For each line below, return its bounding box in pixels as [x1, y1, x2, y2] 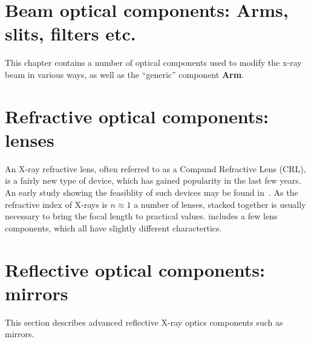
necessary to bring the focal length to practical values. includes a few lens [5, 210, 278, 222]
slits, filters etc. [5, 21, 136, 46]
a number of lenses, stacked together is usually [134, 198, 306, 210]
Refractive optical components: [5, 103, 269, 128]
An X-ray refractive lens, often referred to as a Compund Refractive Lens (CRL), [5, 162, 306, 175]
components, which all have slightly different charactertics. [5, 221, 222, 234]
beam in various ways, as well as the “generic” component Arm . [5, 68, 244, 80]
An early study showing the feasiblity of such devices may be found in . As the [5, 186, 298, 198]
